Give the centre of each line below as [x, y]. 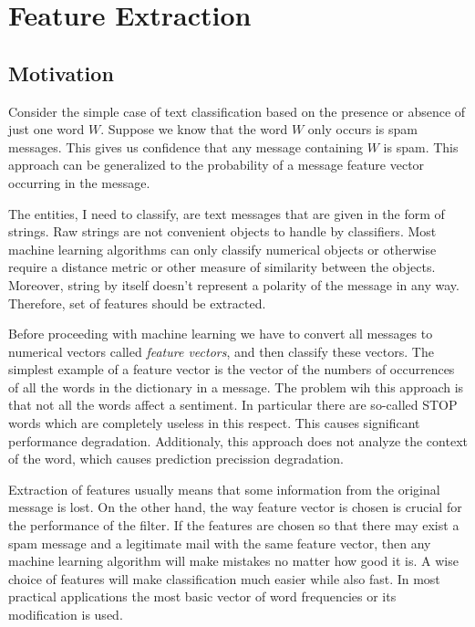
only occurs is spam [362, 129]
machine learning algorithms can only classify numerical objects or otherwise [222, 249]
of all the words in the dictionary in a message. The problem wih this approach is [236, 387]
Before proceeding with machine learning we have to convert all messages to [221, 334]
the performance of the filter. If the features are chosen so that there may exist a [234, 525]
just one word [46, 129]
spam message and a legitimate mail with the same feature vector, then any [220, 543]
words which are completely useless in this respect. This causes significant [214, 423]
